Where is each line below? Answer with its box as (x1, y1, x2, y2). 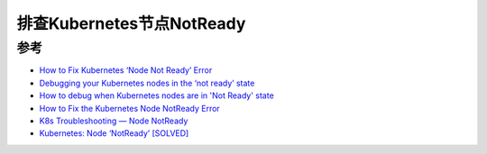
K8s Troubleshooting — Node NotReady (39, 115, 188, 126)
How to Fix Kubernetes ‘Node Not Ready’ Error (39, 65, 213, 76)
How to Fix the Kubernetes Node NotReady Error (39, 103, 220, 113)
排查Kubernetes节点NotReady (16, 14, 246, 33)
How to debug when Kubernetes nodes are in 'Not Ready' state (39, 90, 274, 101)
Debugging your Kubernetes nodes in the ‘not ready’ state (39, 77, 255, 88)
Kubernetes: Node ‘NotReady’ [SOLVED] (39, 128, 189, 139)
